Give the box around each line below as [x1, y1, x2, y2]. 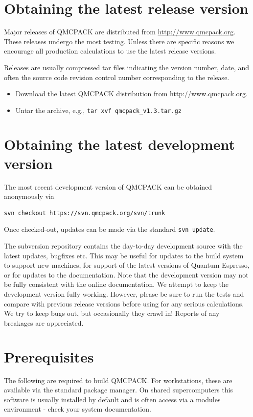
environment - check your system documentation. [4, 404, 151, 414]
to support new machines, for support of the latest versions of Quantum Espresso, [4, 260, 250, 270]
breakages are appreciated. [4, 317, 84, 328]
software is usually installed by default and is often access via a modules [4, 394, 221, 404]
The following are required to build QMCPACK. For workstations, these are [4, 375, 232, 385]
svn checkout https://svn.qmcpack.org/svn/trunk [4, 209, 165, 217]
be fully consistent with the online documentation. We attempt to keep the [4, 279, 229, 289]
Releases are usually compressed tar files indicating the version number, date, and [4, 62, 250, 72]
